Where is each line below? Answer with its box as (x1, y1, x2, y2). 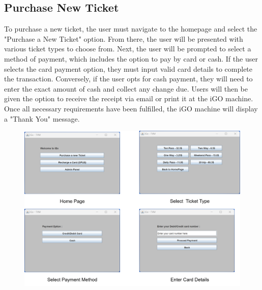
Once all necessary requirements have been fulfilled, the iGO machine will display (4, 103, 258, 113)
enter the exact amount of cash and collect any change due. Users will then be (4, 83, 248, 94)
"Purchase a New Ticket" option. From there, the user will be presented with (4, 33, 243, 44)
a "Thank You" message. (4, 113, 80, 124)
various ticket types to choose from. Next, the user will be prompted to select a (4, 43, 251, 54)
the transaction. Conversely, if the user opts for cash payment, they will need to (4, 73, 253, 84)
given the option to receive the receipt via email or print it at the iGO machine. (4, 93, 253, 104)
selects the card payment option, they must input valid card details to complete (4, 63, 253, 74)
